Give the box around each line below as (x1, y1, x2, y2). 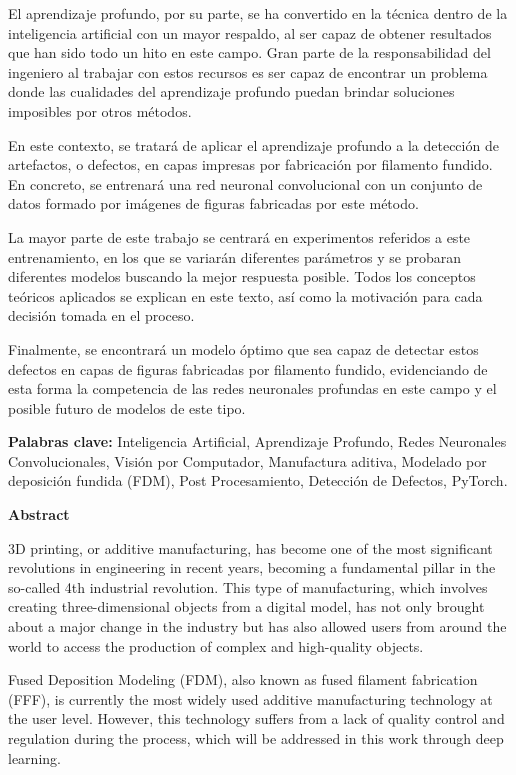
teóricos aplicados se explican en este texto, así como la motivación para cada (8, 285, 483, 306)
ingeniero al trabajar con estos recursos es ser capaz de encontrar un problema (8, 61, 488, 82)
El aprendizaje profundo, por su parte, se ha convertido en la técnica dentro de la (8, 3, 508, 23)
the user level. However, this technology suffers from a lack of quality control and (8, 708, 505, 729)
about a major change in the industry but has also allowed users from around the (8, 616, 507, 637)
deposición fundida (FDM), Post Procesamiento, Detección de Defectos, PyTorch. (8, 470, 508, 491)
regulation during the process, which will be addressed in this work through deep (8, 728, 504, 748)
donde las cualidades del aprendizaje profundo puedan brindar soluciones (8, 81, 455, 102)
